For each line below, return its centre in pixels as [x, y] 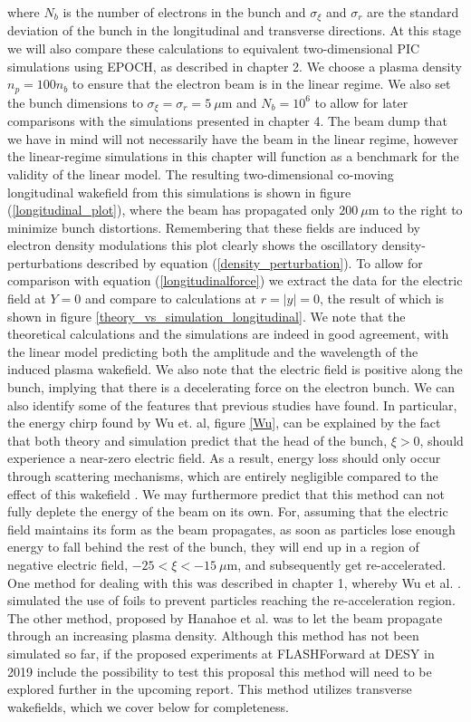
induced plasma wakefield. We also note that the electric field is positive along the [235, 369]
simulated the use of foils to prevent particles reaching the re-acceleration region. [231, 600]
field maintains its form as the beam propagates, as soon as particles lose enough [231, 529]
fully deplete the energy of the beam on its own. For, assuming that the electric [228, 511]
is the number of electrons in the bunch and [184, 12]
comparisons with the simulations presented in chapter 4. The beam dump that [227, 121]
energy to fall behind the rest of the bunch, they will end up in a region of [213, 547]
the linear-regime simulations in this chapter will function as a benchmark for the [233, 156]
